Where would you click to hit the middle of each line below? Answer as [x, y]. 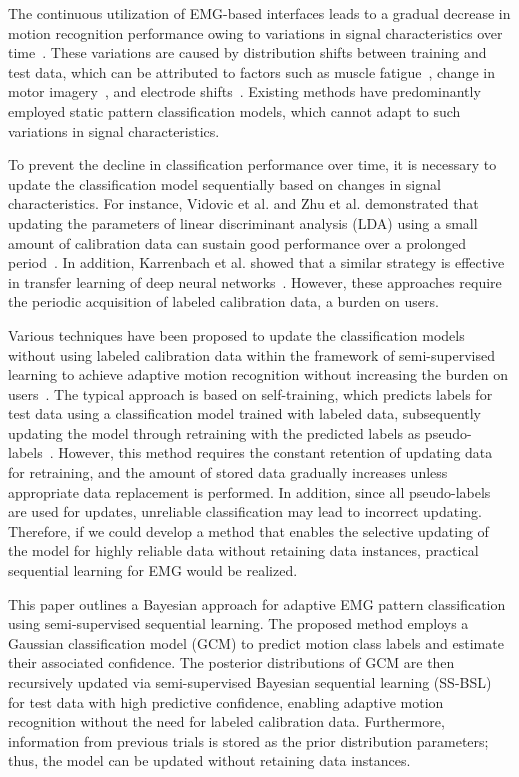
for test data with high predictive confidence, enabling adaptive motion [226, 701]
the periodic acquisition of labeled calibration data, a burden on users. [223, 301]
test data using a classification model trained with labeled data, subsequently [245, 413]
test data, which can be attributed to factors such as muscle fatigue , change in [251, 71]
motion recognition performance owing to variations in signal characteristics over [255, 32]
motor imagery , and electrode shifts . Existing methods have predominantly [244, 91]
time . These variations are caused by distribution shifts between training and [247, 52]
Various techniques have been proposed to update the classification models [236, 334]
